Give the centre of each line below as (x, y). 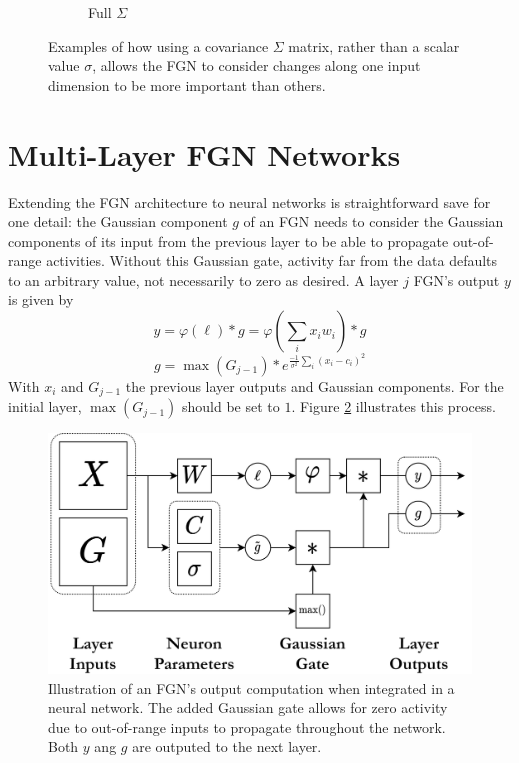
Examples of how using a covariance (158, 45)
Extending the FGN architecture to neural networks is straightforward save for (249, 201)
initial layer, (45, 406)
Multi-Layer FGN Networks (204, 153)
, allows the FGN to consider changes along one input (256, 65)
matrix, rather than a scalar (374, 45)
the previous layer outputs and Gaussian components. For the (314, 386)
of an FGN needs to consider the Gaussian (373, 221)
